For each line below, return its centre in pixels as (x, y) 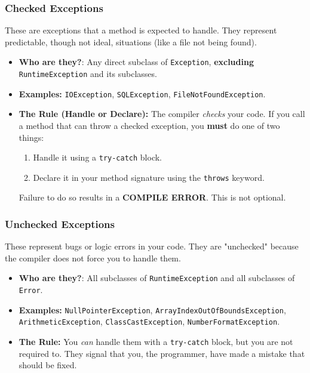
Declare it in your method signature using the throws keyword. (149, 177)
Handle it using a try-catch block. (98, 157)
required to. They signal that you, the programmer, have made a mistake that (162, 353)
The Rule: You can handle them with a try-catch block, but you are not (156, 342)
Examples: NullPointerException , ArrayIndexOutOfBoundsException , (152, 309)
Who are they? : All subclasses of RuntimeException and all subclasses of (157, 278)
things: (31, 137)
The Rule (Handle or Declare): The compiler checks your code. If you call (162, 114)
